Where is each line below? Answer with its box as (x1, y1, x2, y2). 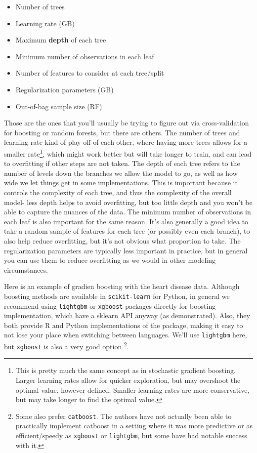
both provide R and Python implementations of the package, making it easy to (4, 320, 243, 330)
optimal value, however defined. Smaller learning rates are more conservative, (15, 384, 250, 395)
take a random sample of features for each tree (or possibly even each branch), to (4, 226, 250, 236)
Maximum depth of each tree (15, 35, 106, 45)
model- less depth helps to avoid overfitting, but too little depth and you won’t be (4, 197, 253, 207)
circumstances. (4, 264, 48, 275)
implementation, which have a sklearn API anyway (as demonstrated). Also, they (4, 310, 250, 321)
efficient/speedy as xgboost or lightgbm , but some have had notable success (15, 430, 247, 440)
